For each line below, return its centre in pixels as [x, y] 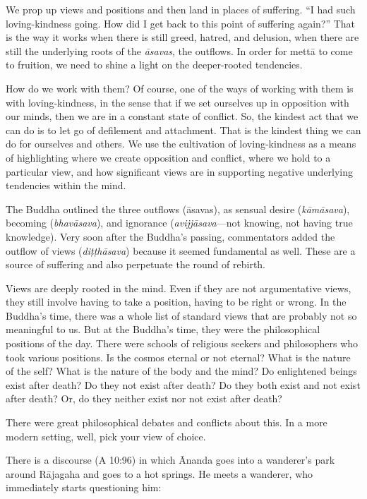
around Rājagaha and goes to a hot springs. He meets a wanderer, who [160, 473]
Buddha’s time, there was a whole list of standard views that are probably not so [181, 315]
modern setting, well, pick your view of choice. [106, 436]
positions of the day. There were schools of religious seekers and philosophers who [182, 343]
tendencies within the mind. [66, 185]
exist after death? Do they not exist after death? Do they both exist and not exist [183, 384]
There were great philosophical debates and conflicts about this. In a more [167, 422]
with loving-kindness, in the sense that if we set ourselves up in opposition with [178, 102]
